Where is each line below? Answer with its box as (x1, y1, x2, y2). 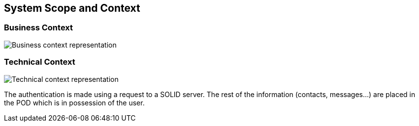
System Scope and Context (4, 2, 140, 14)
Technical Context (4, 57, 75, 67)
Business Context (4, 23, 73, 33)
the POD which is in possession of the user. (4, 98, 145, 107)
